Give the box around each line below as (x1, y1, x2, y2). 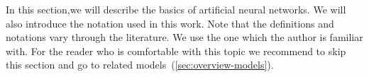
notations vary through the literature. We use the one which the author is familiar (6, 30, 363, 45)
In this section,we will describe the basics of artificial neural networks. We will (6, 2, 346, 16)
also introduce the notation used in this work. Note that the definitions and (6, 16, 334, 30)
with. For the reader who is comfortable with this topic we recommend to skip (6, 43, 346, 58)
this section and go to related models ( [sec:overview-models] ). (6, 57, 274, 72)
